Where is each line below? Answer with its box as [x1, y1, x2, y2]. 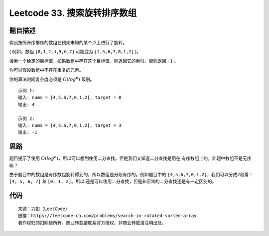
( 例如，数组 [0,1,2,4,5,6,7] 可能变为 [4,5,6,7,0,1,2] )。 [9, 49, 141, 55]
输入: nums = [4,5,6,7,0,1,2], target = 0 [18, 95, 122, 101]
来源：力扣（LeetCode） [18, 206, 70, 212]
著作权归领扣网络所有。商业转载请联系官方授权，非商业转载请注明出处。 [18, 220, 166, 226]
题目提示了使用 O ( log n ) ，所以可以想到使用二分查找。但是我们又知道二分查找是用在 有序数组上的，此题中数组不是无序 [9, 155, 252, 161]
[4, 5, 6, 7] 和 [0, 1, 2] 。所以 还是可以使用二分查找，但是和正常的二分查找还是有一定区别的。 [9, 178, 217, 184]
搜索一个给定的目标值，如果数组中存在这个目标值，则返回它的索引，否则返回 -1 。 [9, 58, 179, 64]
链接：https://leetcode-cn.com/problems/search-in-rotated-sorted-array [18, 213, 197, 219]
